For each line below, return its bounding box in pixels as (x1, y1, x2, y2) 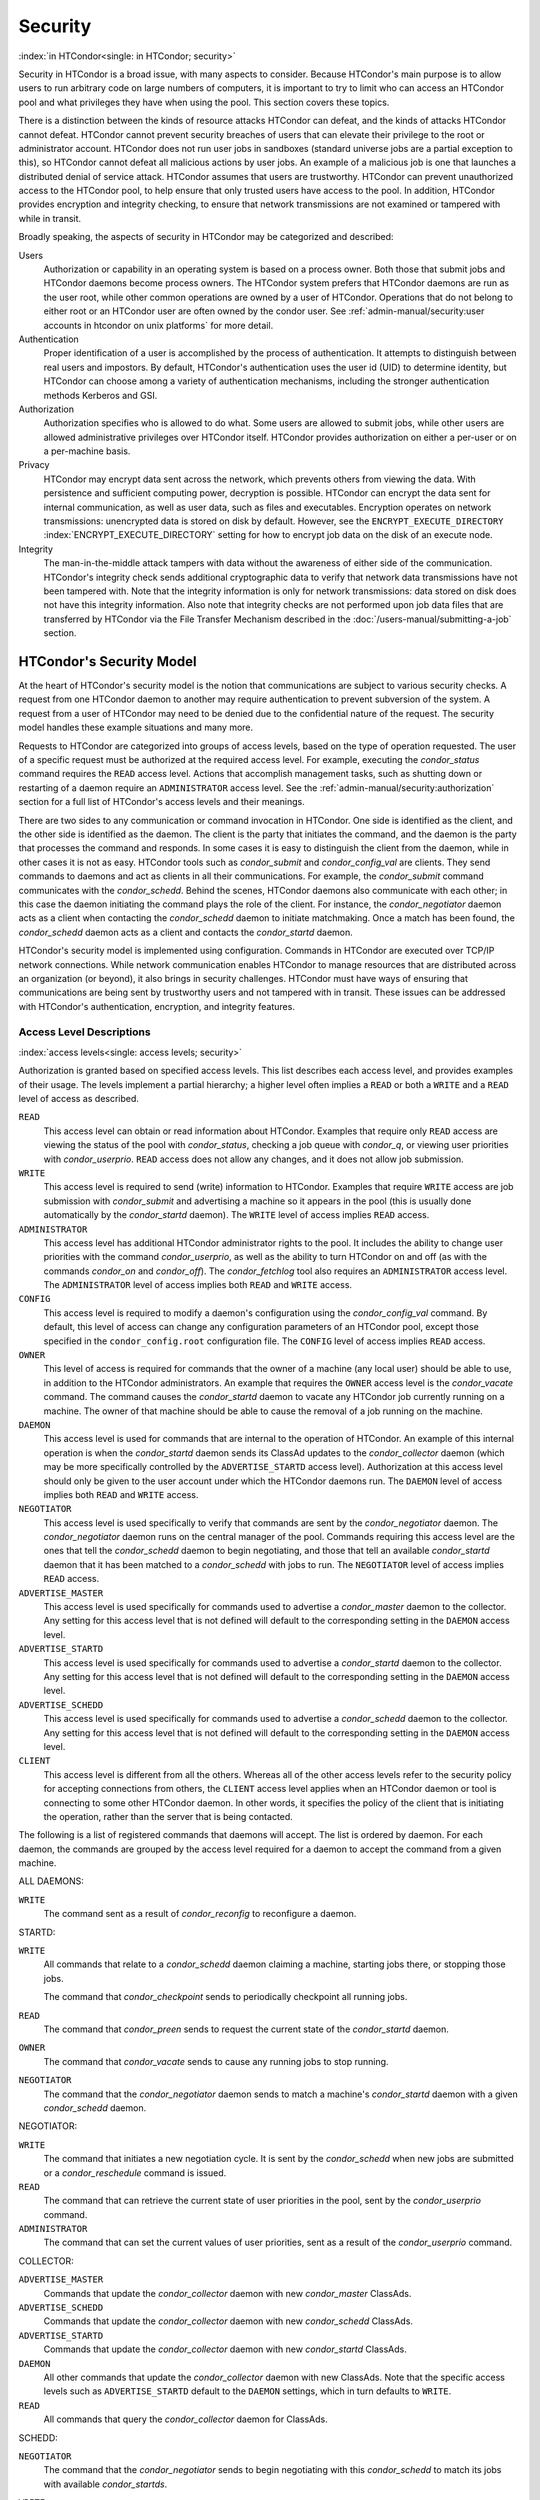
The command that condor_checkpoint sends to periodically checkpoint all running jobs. (43, 1991, 408, 2003)
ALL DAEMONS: (18, 1875, 85, 1887)
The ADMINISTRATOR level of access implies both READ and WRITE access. (43, 1279, 353, 1291)
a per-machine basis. (43, 445, 131, 457)
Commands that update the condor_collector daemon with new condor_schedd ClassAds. (43, 2315, 414, 2327)
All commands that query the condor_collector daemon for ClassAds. (43, 2413, 329, 2425)
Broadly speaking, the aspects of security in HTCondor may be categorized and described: (18, 231, 394, 243)
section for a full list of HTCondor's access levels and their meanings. (18, 796, 305, 808)
